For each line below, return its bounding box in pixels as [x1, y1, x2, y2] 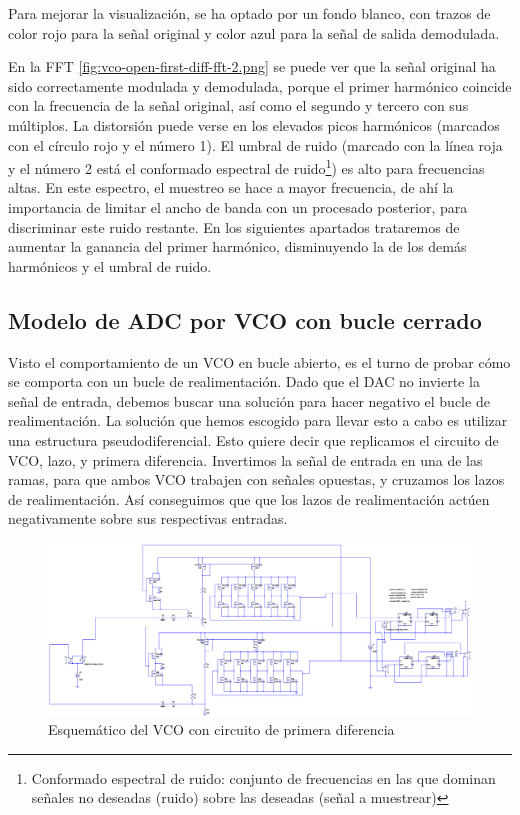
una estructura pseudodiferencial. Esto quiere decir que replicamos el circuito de [8, 429, 499, 450]
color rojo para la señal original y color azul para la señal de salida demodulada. [8, 22, 500, 43]
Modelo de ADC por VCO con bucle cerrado [8, 304, 482, 335]
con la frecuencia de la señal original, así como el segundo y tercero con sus [8, 95, 469, 116]
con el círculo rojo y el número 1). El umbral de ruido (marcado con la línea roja [8, 134, 503, 155]
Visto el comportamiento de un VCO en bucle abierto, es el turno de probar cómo [8, 351, 511, 372]
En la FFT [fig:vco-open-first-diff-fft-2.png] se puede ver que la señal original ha [8, 56, 496, 77]
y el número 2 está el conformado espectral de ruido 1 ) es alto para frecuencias [8, 155, 485, 178]
